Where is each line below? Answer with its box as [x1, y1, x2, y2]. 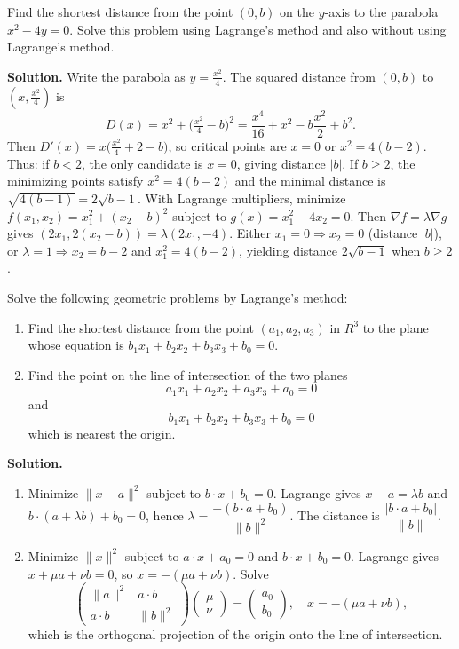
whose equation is [28, 336, 124, 354]
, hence [146, 506, 184, 525]
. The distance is [289, 506, 380, 525]
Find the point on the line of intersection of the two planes [28, 365, 348, 384]
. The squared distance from [222, 67, 376, 85]
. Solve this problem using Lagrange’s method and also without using [69, 20, 447, 38]
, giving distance [236, 154, 326, 172]
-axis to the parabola [324, 3, 439, 20]
